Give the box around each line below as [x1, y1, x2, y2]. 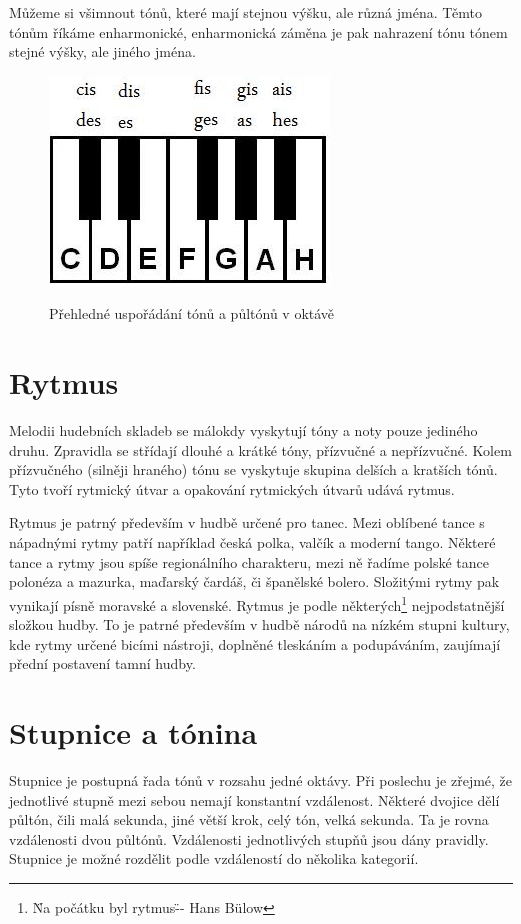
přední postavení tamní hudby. [9, 653, 196, 674]
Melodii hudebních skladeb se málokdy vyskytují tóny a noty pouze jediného [9, 420, 478, 441]
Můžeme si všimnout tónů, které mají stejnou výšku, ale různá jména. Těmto [9, 2, 482, 22]
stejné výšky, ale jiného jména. [9, 41, 196, 62]
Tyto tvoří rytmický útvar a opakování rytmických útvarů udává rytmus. [9, 478, 455, 499]
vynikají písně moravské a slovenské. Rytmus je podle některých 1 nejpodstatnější [9, 591, 505, 615]
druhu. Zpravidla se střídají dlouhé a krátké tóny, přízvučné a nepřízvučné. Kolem [9, 439, 512, 460]
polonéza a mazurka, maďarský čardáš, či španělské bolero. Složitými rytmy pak [9, 571, 500, 592]
